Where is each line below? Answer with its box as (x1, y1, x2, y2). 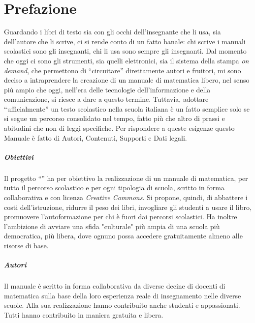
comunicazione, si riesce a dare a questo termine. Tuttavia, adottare (4, 94, 209, 104)
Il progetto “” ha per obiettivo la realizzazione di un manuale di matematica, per (4, 173, 248, 183)
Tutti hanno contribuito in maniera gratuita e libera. (4, 309, 163, 320)
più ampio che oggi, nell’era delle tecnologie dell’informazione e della (4, 84, 211, 94)
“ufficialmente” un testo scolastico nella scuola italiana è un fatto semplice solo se (4, 103, 250, 114)
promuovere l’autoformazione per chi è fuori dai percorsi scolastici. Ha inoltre (4, 211, 237, 222)
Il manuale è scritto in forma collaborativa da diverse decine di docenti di (4, 281, 225, 291)
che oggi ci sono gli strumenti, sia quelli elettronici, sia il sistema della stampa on (4, 55, 249, 65)
